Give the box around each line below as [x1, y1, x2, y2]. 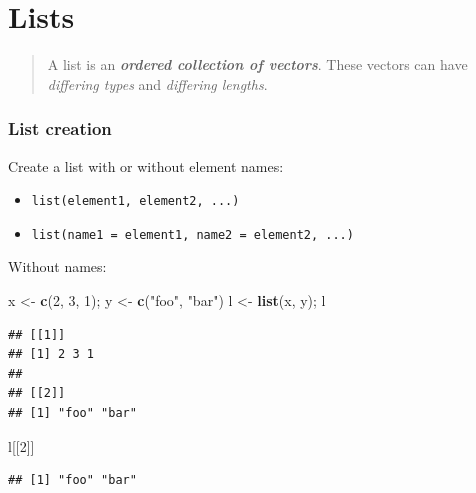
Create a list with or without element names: [8, 155, 284, 176]
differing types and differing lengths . [47, 73, 268, 94]
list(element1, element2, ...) [31, 194, 240, 209]
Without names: [8, 256, 107, 277]
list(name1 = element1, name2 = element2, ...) [31, 227, 354, 242]
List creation [8, 116, 112, 141]
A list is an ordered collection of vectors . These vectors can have [47, 54, 468, 75]
